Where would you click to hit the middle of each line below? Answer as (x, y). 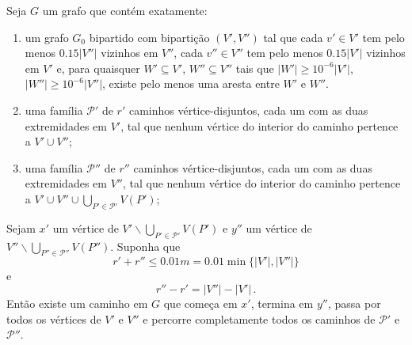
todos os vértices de (54, 318)
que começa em (200, 303)
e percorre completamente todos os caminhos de (259, 318)
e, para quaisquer (98, 68)
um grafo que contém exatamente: (125, 10)
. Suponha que (145, 246)
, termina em (282, 303)
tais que (255, 68)
